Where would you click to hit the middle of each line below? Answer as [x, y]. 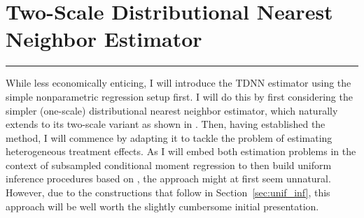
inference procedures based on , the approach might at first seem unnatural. [168, 179]
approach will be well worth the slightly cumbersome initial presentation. [162, 206]
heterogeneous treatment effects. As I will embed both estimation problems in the [181, 151]
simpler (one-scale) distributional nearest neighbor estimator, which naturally [172, 110]
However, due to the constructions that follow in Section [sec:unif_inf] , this [168, 192]
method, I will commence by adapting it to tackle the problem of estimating [169, 137]
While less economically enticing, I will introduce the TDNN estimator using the [178, 83]
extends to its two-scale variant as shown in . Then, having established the [166, 124]
